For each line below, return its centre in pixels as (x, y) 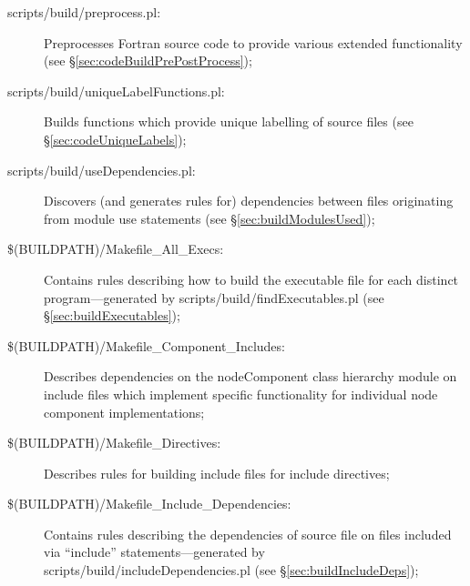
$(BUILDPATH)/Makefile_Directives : (114, 443)
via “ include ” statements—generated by (154, 552)
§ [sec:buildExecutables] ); (112, 315)
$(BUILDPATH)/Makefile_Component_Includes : (147, 345)
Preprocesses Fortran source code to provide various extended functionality (253, 42)
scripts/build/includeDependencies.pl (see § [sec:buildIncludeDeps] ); (231, 570)
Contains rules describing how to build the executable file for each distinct (251, 279)
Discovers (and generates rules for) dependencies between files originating (249, 201)
